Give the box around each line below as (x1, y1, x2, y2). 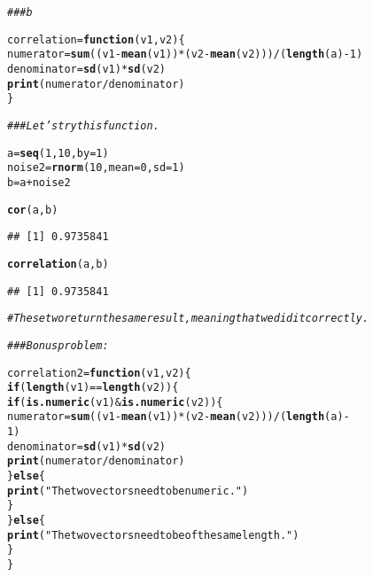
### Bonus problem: (7, 339, 109, 352)
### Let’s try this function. (7, 119, 159, 132)
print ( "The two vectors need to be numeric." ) (7, 484, 249, 497)
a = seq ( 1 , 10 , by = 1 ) (7, 146, 109, 160)
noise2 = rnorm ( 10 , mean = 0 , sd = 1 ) (7, 161, 185, 175)
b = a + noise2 (7, 175, 71, 189)
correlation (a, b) (7, 257, 109, 270)
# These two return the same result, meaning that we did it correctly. (7, 312, 369, 325)
